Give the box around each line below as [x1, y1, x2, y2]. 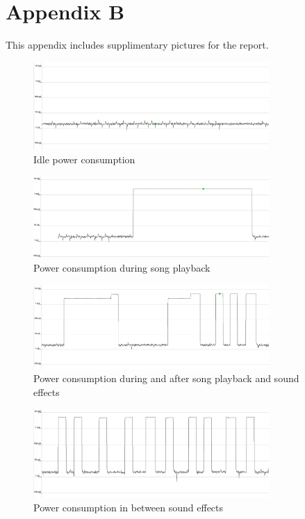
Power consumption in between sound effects [33, 500, 224, 514]
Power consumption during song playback [33, 260, 211, 274]
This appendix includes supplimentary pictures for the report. [6, 38, 269, 52]
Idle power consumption [33, 151, 135, 166]
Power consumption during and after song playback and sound [33, 371, 299, 386]
